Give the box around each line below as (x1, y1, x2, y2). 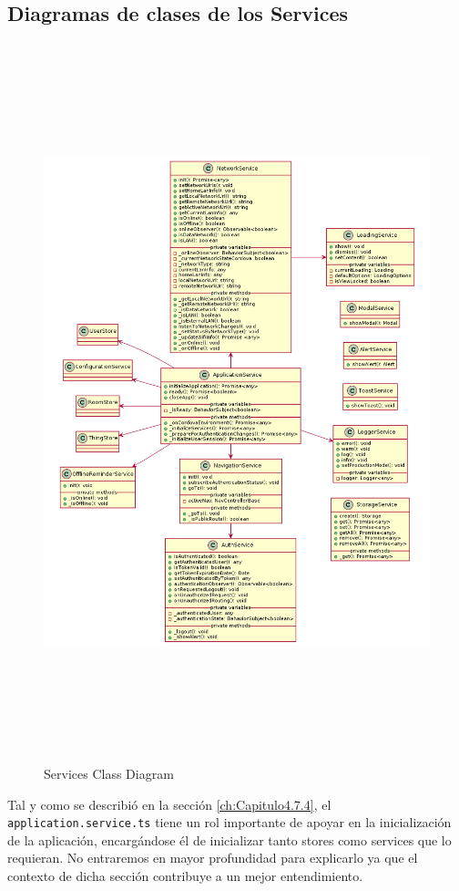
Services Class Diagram (44, 763, 174, 782)
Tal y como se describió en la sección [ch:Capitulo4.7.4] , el (7, 794, 331, 813)
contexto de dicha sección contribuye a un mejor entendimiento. (7, 866, 363, 886)
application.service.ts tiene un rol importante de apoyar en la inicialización (7, 813, 452, 832)
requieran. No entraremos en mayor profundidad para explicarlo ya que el (7, 848, 418, 867)
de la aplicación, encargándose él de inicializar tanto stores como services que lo (7, 830, 452, 849)
